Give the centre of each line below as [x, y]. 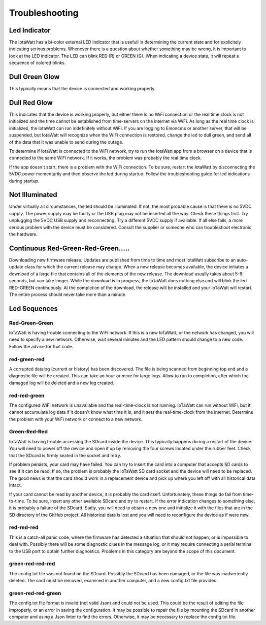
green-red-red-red [32, 564]
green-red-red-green [35, 593]
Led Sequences [33, 309]
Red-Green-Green [31, 323]
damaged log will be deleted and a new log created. [62, 383]
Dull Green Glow [34, 77]
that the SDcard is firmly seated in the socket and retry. [65, 455]
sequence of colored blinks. [37, 63]
